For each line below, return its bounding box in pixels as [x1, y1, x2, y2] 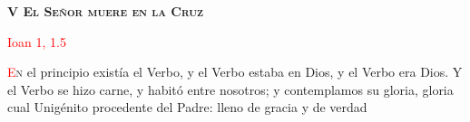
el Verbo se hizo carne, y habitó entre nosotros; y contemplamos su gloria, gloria [7, 80, 454, 99]
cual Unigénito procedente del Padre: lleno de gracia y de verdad [7, 98, 367, 117]
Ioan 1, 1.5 [7, 32, 66, 51]
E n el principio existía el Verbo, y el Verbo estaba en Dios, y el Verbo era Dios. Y [7, 62, 463, 81]
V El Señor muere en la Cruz [7, 2, 204, 20]
